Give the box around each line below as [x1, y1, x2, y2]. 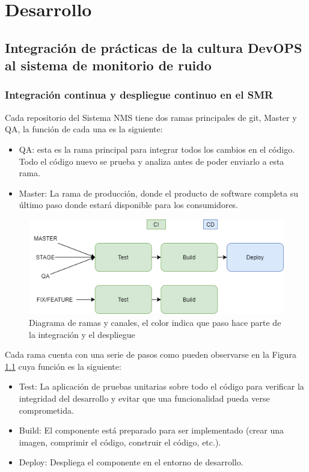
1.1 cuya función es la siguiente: [5, 360, 121, 372]
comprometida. [19, 403, 74, 416]
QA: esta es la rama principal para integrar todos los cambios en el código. [19, 143, 295, 155]
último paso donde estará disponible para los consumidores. [19, 198, 239, 211]
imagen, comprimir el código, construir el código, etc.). [19, 435, 221, 448]
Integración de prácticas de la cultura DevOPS [5, 38, 302, 57]
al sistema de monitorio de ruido [5, 56, 212, 75]
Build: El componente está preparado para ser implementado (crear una [19, 424, 284, 437]
